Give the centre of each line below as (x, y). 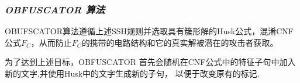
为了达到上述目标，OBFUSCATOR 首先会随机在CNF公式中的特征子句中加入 (150, 62)
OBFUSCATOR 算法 (55, 9)
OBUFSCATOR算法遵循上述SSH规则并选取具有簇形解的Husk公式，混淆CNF (149, 31)
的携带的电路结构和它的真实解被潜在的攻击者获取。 (180, 42)
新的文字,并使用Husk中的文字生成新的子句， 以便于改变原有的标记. (132, 73)
